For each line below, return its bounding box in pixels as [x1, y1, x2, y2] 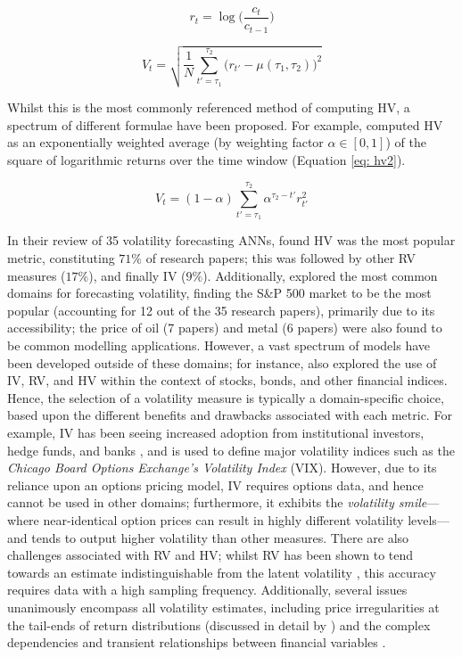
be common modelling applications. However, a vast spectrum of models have [7, 336, 431, 354]
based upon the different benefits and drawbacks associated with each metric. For [7, 406, 452, 424]
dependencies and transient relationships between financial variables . [7, 633, 386, 652]
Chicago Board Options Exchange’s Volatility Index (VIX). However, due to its [7, 458, 437, 477]
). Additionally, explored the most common [202, 266, 438, 284]
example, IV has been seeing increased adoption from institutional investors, [7, 423, 425, 441]
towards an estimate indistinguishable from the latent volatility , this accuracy [7, 563, 436, 581]
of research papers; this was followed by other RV [145, 249, 417, 267]
